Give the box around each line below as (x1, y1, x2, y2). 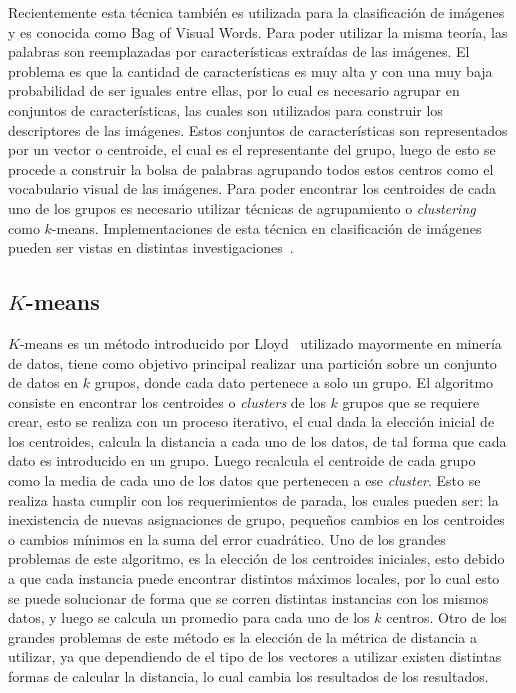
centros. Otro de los (386, 607, 507, 628)
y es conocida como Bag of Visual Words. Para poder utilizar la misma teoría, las (8, 21, 508, 42)
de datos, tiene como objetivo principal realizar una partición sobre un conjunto (8, 352, 497, 373)
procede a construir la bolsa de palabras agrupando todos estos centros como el (8, 158, 494, 179)
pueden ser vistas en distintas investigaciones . (8, 237, 294, 258)
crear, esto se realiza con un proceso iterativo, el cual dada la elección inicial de (8, 411, 495, 432)
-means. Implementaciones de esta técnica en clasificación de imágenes (51, 217, 482, 238)
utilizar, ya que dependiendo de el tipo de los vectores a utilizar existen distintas (8, 646, 502, 667)
